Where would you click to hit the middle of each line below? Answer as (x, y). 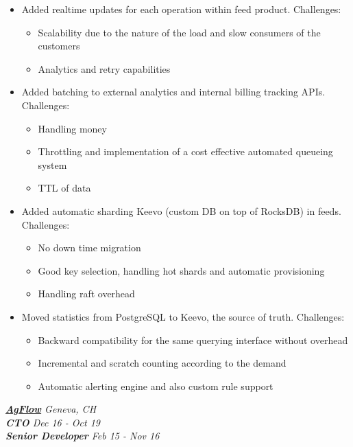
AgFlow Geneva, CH (51, 409)
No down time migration (89, 248)
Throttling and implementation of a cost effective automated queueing (185, 151)
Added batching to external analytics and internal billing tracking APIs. (173, 92)
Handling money (72, 128)
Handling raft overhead (86, 294)
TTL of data (64, 188)
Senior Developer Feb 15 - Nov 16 (83, 436)
